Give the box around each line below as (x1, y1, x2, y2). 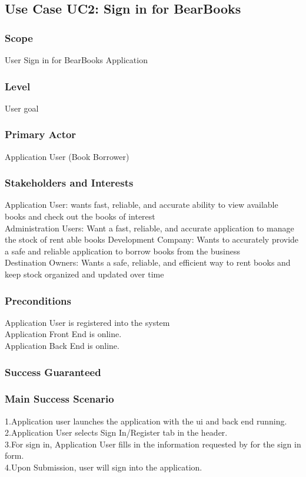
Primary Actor (5, 127, 76, 142)
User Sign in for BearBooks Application (5, 54, 148, 66)
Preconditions (5, 293, 71, 308)
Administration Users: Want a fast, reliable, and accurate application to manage (5, 221, 294, 234)
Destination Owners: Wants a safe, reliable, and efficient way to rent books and (5, 256, 291, 269)
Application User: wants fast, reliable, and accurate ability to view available (5, 198, 278, 211)
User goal (5, 102, 39, 114)
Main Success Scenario (5, 391, 114, 406)
